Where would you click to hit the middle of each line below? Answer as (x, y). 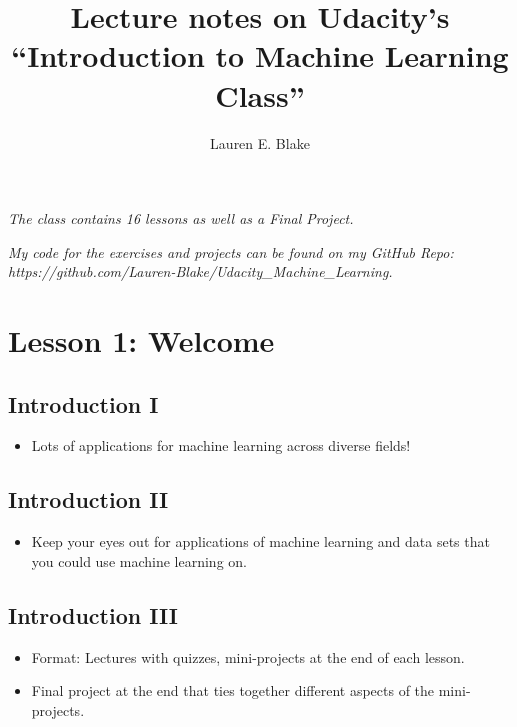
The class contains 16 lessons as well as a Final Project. (181, 218)
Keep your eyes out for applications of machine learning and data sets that (260, 541)
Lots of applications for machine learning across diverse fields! (221, 445)
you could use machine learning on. (139, 560)
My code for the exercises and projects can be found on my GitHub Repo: (231, 251)
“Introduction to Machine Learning (260, 55)
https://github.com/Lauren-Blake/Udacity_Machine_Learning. (200, 271)
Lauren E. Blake (260, 142)
